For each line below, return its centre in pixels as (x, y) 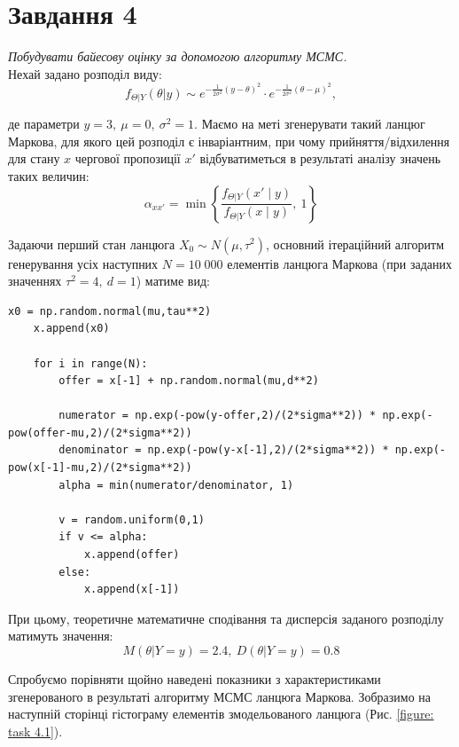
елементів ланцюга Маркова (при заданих (339, 263)
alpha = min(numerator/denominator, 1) (176, 485)
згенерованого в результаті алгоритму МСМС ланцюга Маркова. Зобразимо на (220, 696)
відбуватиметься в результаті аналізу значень (320, 158)
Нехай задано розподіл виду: (85, 73)
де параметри (44, 124)
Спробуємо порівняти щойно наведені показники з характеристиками (194, 679)
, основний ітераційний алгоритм (355, 244)
